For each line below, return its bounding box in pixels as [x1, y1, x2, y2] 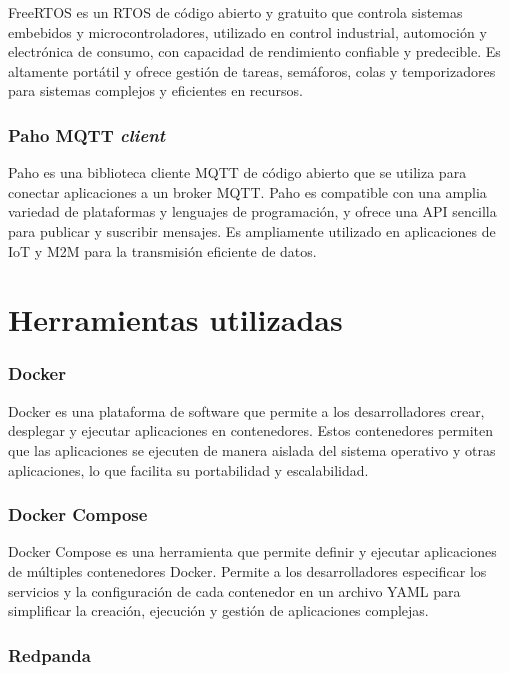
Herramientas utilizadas [8, 299, 343, 340]
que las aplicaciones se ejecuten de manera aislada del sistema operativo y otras [8, 439, 496, 460]
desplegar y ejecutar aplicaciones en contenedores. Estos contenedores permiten [8, 420, 493, 441]
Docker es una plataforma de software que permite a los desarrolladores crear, [8, 400, 485, 421]
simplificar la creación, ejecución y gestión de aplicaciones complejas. [8, 600, 429, 621]
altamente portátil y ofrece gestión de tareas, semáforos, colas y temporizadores [8, 60, 496, 81]
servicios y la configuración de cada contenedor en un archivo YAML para [8, 580, 461, 601]
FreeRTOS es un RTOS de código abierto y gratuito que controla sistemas [8, 2, 463, 22]
